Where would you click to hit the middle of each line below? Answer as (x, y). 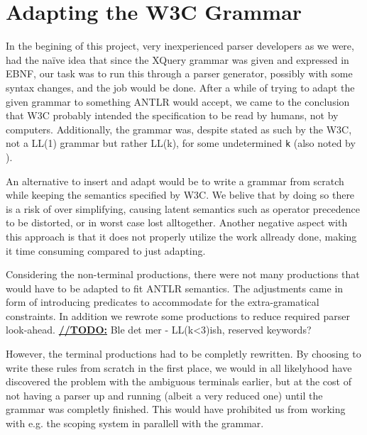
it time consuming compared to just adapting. (106, 250)
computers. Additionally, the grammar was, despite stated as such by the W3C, (179, 129)
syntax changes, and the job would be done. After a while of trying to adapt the (180, 87)
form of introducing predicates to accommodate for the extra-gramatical (163, 302)
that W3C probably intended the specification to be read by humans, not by (172, 115)
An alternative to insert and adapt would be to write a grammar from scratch (175, 181)
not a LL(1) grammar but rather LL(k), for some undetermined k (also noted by (181, 143)
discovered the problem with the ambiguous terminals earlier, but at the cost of (179, 381)
